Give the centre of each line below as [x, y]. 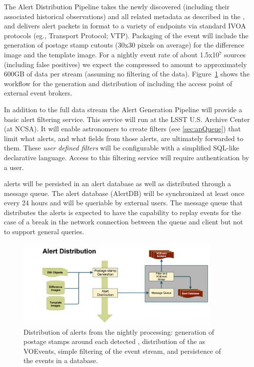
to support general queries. [44, 232]
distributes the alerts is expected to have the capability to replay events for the [123, 212]
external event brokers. [38, 93]
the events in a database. [61, 360]
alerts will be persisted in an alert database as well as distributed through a [117, 183]
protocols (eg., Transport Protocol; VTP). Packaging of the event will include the [126, 35]
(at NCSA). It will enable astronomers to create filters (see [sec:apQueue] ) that [122, 129]
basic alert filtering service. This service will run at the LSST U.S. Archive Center [127, 119]
